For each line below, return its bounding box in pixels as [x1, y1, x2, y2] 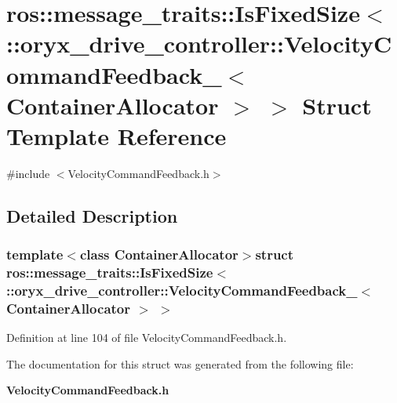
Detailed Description [6, 203, 178, 227]
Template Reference [6, 119, 227, 151]
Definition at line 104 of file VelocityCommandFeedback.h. [6, 329, 287, 346]
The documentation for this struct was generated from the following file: [6, 355, 354, 372]
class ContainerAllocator [79, 245, 239, 264]
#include [6, 165, 50, 181]
